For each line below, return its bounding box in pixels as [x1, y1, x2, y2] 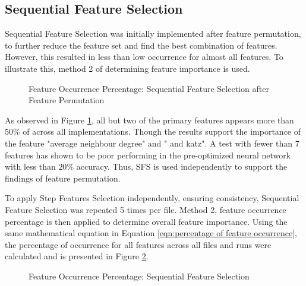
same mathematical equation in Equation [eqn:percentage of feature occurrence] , [5, 227, 298, 239]
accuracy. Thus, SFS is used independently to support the [76, 160, 288, 173]
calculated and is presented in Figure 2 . [5, 250, 149, 262]
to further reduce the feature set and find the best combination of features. [5, 39, 277, 51]
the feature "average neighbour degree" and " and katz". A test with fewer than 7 [5, 136, 299, 149]
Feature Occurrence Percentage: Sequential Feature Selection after [29, 82, 269, 94]
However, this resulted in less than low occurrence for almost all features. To [5, 50, 283, 63]
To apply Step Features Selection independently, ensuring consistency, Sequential [5, 192, 299, 204]
